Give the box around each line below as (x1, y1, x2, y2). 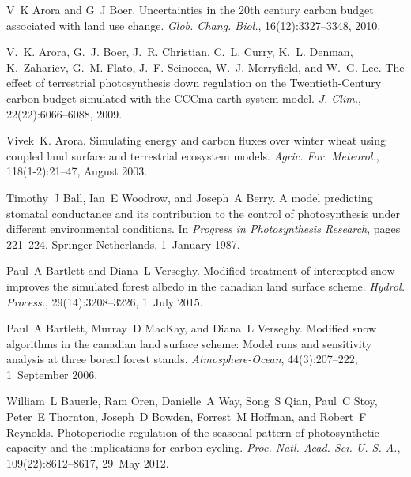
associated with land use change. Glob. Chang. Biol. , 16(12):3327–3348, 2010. (6, 17, 381, 33)
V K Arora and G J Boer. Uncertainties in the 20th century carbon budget (6, 2, 374, 17)
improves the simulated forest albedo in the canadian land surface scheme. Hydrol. (6, 277, 405, 294)
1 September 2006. (6, 366, 98, 382)
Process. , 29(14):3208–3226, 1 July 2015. (6, 293, 203, 310)
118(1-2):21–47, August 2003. (6, 163, 148, 179)
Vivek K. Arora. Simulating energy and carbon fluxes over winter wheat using (6, 132, 386, 148)
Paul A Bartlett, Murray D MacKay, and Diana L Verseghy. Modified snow (6, 320, 377, 336)
